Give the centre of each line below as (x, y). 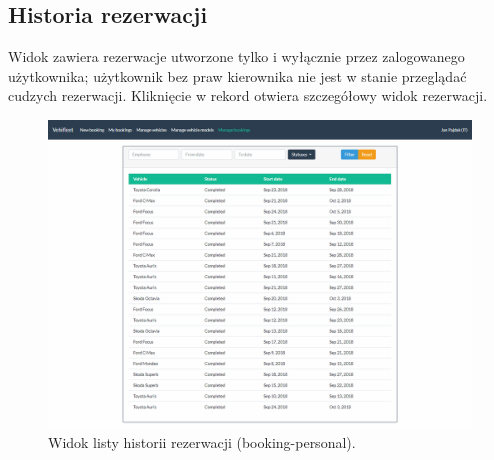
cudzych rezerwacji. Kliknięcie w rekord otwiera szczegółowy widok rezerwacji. (248, 95)
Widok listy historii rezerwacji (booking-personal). (202, 442)
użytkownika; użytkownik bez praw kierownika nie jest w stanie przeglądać (237, 75)
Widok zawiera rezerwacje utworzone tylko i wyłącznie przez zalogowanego (236, 56)
